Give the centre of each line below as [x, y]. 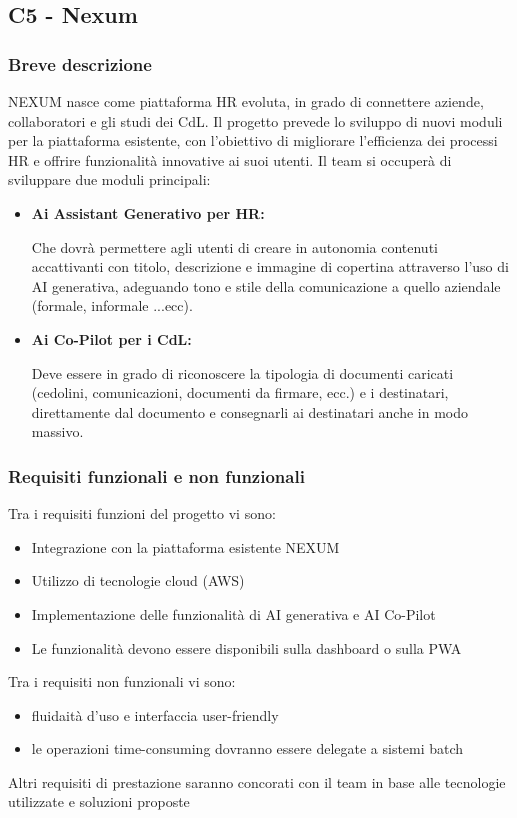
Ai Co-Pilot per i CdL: [111, 338]
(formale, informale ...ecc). [112, 305]
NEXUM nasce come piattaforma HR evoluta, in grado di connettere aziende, [246, 101]
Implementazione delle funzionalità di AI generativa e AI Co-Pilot [233, 613]
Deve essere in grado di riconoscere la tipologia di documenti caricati [242, 372]
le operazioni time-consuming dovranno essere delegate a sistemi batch [247, 748]
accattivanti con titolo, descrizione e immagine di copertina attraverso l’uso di [270, 266]
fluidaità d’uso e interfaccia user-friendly [155, 714]
